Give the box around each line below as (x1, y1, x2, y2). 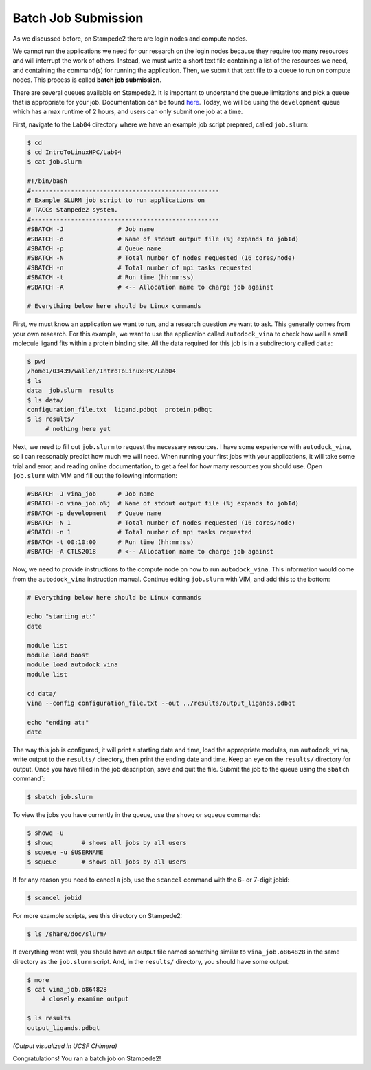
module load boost (27, 651, 89, 659)
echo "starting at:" (27, 613, 96, 620)
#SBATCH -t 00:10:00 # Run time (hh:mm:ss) (27, 538, 194, 546)
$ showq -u (27, 829, 64, 837)
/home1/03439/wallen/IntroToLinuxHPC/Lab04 (27, 367, 177, 375)
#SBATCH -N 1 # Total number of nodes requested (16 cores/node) (27, 519, 295, 527)
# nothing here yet (45, 425, 111, 433)
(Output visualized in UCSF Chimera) (12, 1042, 117, 1050)
